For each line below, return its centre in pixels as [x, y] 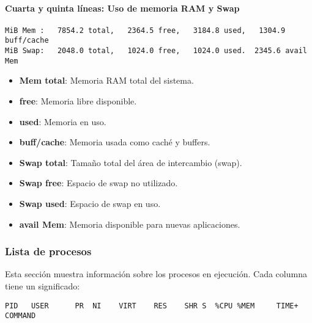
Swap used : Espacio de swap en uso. [90, 203]
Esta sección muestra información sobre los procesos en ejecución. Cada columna [156, 274]
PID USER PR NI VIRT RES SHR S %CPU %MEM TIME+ [152, 306]
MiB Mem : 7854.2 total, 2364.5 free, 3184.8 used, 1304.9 [145, 30]
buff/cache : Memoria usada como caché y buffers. [115, 142]
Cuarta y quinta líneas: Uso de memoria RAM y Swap [122, 8]
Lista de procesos [48, 251]
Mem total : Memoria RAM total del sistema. [106, 80]
